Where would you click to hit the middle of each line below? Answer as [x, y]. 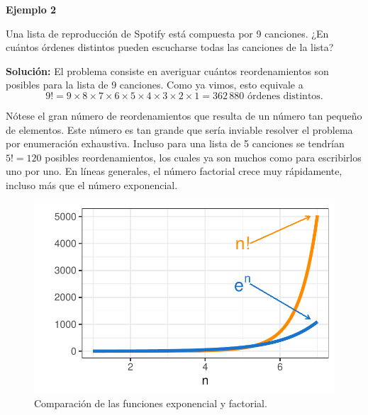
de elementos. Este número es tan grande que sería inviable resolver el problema [179, 129]
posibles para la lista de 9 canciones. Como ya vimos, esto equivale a [155, 85]
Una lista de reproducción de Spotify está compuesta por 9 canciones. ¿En [167, 33]
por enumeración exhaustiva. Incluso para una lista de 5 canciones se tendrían [175, 143]
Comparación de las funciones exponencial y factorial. [151, 403]
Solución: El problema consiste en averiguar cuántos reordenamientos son [167, 70]
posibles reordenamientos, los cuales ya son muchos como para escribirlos [203, 157]
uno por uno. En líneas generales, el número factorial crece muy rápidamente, [174, 171]
